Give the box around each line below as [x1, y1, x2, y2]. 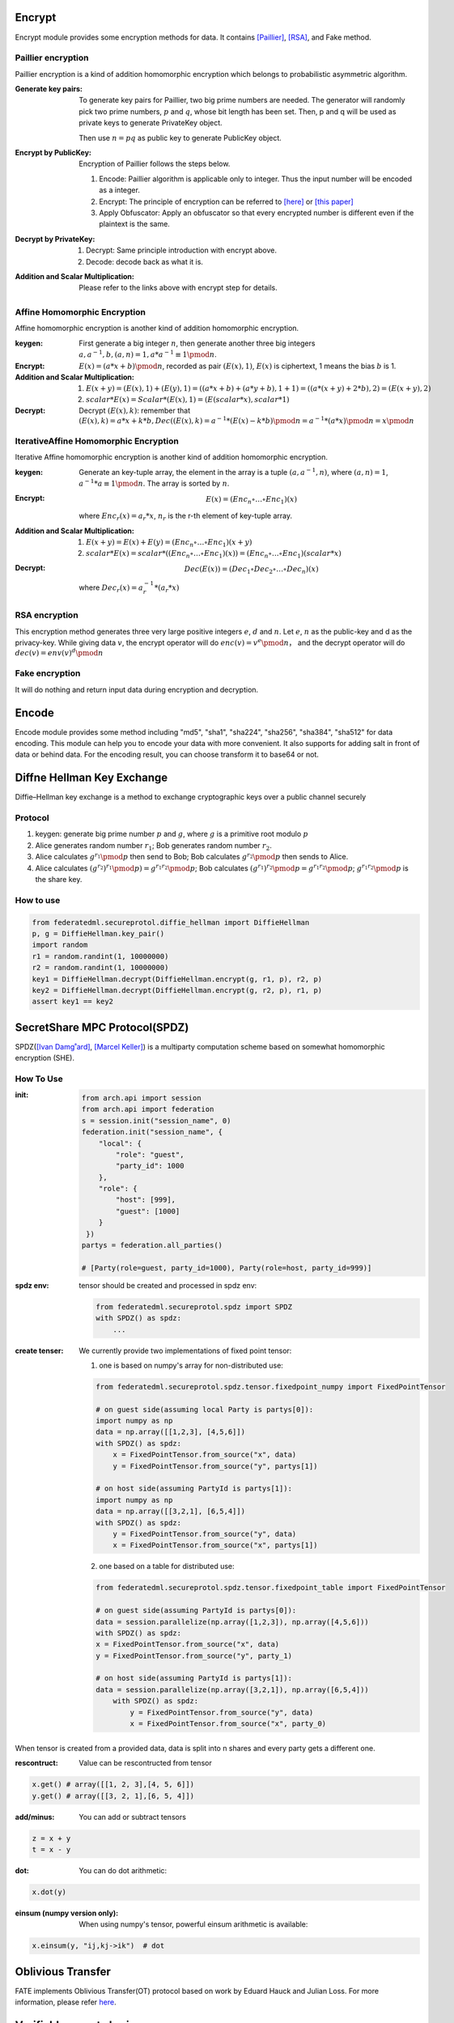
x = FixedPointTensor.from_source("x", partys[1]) [112, 1541, 318, 1550]
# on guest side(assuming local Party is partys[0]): [95, 1405, 314, 1414]
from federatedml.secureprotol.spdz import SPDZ [95, 1302, 293, 1311]
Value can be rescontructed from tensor [78, 1758, 212, 1768]
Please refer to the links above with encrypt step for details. [78, 283, 278, 293]
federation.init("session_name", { [81, 1127, 223, 1137]
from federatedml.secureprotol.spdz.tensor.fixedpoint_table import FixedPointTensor [95, 1583, 446, 1593]
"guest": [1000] [116, 1207, 180, 1215]
